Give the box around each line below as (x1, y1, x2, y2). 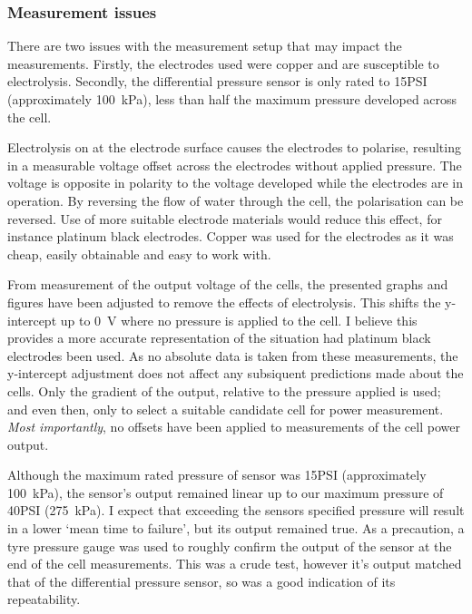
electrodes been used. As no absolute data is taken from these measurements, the (7, 346, 458, 365)
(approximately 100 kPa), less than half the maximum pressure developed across (7, 90, 457, 108)
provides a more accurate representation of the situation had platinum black (7, 328, 431, 347)
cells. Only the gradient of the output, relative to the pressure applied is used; (7, 381, 441, 400)
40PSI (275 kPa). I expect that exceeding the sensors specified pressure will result (7, 501, 465, 520)
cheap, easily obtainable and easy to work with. (7, 244, 271, 263)
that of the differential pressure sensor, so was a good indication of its (7, 571, 396, 590)
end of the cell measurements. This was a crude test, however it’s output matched (7, 554, 462, 573)
